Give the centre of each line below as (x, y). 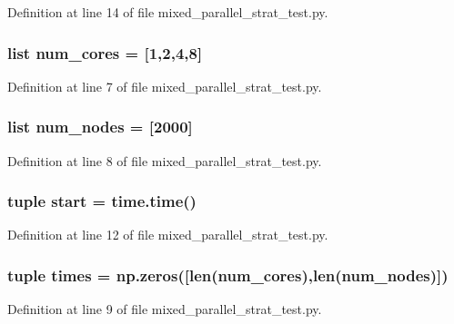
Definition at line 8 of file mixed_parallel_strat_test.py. (165, 160)
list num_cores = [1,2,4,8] (105, 52)
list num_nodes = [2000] (100, 127)
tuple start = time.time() (102, 201)
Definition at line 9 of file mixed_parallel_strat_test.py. (165, 309)
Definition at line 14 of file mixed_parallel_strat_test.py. (168, 12)
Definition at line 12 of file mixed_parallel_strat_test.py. (168, 235)
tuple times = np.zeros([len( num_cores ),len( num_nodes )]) (228, 275)
